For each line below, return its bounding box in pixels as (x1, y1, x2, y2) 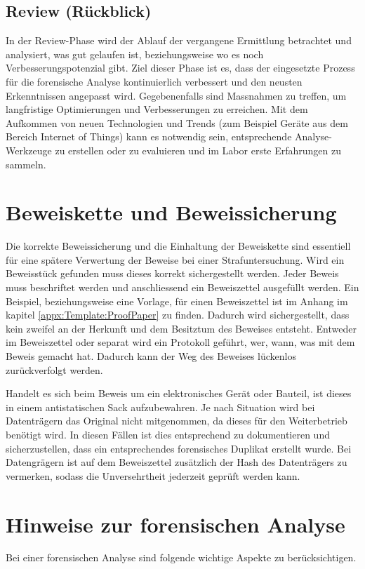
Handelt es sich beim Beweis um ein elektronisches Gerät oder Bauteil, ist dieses (6, 386, 352, 401)
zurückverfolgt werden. (6, 362, 103, 377)
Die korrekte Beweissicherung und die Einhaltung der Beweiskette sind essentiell (6, 239, 351, 253)
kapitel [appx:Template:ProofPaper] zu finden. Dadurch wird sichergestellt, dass (6, 307, 350, 322)
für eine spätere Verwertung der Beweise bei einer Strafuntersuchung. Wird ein (6, 252, 345, 267)
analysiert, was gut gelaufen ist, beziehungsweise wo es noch (6, 46, 264, 61)
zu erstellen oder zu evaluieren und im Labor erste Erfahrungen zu (55, 142, 342, 157)
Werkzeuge (6, 142, 52, 157)
